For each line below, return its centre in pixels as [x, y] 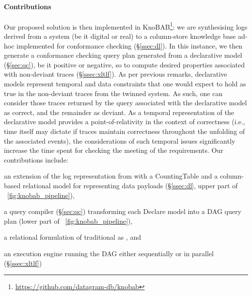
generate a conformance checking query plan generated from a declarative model [123, 55]
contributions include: [36, 159]
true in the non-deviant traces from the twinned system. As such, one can [113, 93]
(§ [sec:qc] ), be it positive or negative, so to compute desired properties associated [125, 64]
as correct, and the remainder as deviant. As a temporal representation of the [119, 112]
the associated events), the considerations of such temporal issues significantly [120, 140]
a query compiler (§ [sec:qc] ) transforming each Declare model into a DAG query [123, 211]
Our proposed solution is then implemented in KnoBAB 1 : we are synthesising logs [126, 26]
